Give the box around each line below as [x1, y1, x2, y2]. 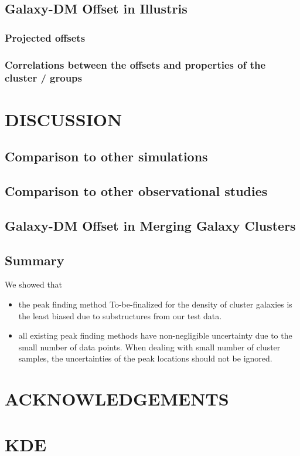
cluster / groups [5, 70, 82, 85]
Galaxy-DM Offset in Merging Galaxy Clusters [5, 216, 296, 234]
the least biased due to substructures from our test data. [18, 309, 222, 322]
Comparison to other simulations [5, 147, 208, 165]
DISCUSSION [5, 107, 122, 131]
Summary [5, 251, 64, 269]
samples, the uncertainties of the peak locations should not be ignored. [18, 352, 272, 364]
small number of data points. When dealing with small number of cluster [18, 340, 281, 353]
